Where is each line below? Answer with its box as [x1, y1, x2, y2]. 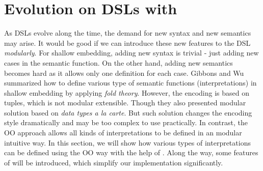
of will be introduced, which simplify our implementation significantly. [4, 157, 223, 167]
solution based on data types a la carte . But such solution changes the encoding [4, 107, 252, 118]
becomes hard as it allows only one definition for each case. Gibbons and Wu [4, 67, 244, 78]
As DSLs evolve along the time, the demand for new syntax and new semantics [4, 27, 251, 38]
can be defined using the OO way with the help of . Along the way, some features [4, 147, 258, 158]
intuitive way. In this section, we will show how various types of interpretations [4, 137, 251, 148]
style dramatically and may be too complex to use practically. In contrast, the [4, 117, 248, 128]
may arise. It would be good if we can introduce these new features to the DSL [4, 37, 251, 48]
